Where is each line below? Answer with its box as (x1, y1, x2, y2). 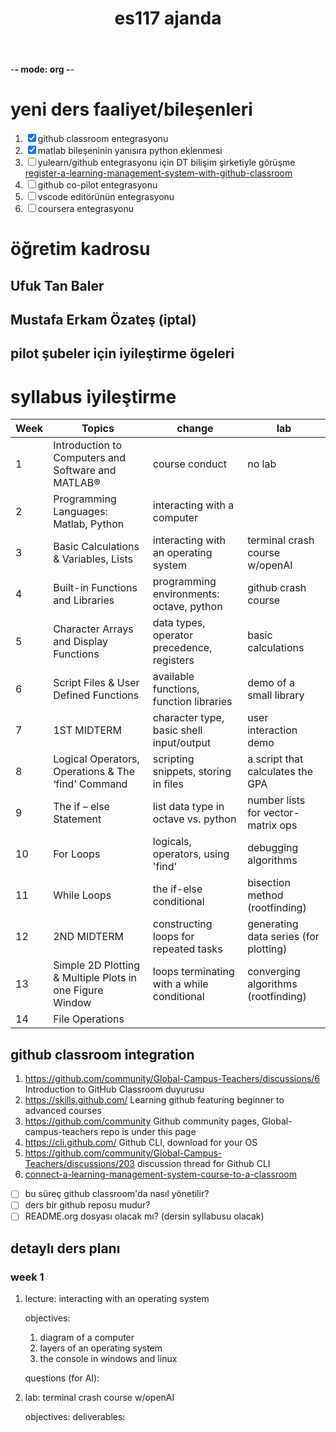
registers (152, 653, 195, 667)
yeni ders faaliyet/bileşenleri (10, 98, 253, 121)
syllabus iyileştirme (10, 385, 177, 408)
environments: (152, 587, 220, 601)
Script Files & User (53, 676, 140, 690)
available (152, 670, 195, 684)
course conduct (152, 457, 227, 471)
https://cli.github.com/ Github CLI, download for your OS (24, 1137, 258, 1149)
